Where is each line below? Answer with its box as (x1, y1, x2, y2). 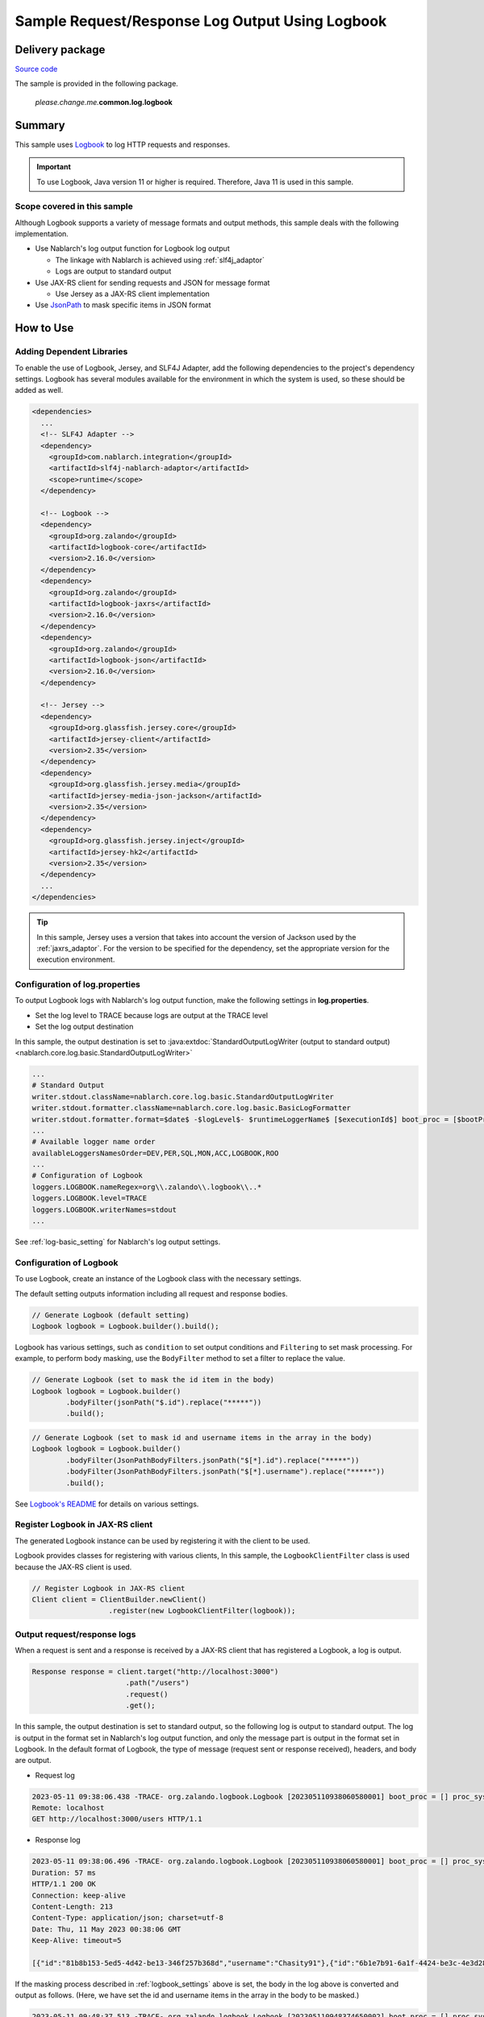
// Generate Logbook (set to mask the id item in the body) (31, 1376, 275, 1384)
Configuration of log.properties (15, 979, 141, 990)
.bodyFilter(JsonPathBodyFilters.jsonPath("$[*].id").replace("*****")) (65, 1455, 360, 1464)
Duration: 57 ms (31, 1868, 97, 1877)
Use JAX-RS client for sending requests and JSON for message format (35, 278, 270, 287)
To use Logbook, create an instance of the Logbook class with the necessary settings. (15, 1274, 302, 1284)
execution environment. (36, 954, 115, 964)
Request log (35, 1770, 76, 1780)
